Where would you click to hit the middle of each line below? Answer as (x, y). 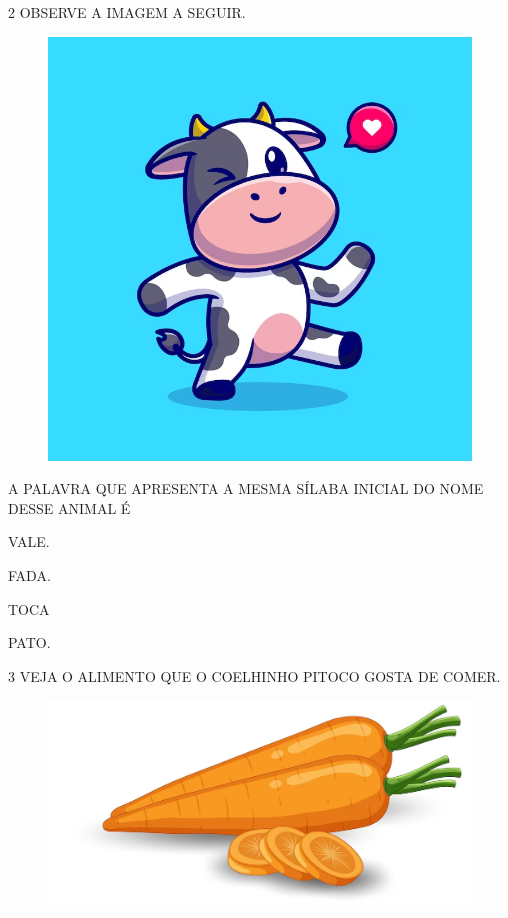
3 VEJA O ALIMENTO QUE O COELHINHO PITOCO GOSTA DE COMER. (254, 675)
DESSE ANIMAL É (69, 507)
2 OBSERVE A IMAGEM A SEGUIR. (127, 12)
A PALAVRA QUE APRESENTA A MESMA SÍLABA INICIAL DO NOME (246, 488)
